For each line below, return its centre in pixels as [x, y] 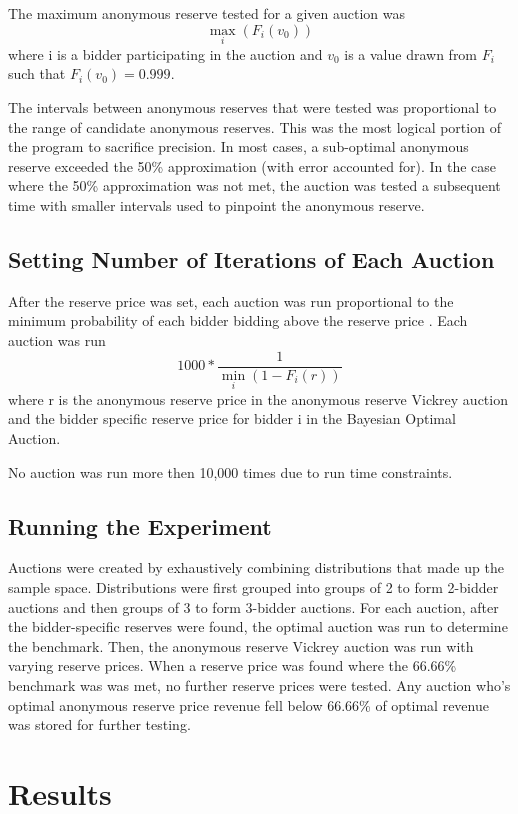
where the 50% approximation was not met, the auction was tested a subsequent [254, 185]
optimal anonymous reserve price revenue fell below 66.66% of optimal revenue [248, 704]
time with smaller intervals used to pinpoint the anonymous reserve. [216, 204]
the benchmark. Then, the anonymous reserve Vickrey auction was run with [241, 645]
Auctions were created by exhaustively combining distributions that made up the [256, 567]
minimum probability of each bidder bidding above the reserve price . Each [238, 320]
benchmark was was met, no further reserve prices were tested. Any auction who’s [259, 684]
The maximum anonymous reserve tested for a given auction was [207, 13]
